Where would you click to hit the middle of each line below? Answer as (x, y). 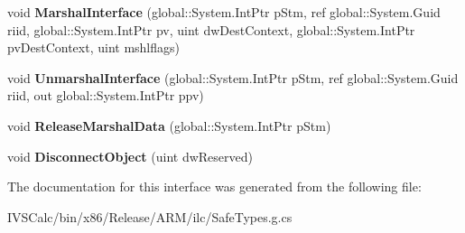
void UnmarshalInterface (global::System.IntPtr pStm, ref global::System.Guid (233, 77)
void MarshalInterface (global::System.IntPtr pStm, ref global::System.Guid (224, 12)
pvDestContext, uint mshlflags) (93, 47)
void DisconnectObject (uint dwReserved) (130, 156)
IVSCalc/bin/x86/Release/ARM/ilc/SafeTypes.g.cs (150, 216)
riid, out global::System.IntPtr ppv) (106, 95)
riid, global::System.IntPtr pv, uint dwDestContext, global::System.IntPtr (211, 29)
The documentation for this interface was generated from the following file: (214, 186)
